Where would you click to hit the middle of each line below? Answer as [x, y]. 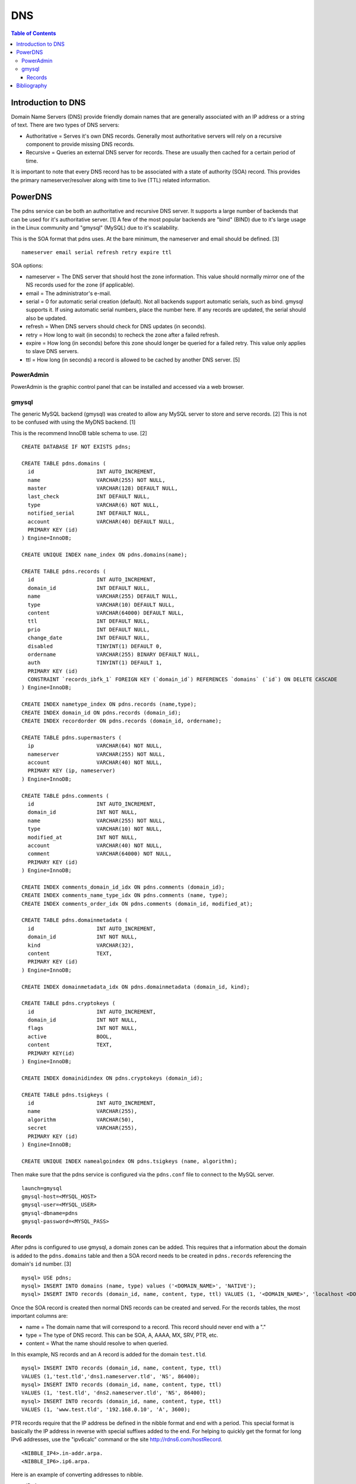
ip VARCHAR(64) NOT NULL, [95, 746]
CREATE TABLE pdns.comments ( [66, 796]
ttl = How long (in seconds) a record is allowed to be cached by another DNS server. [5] [133, 360]
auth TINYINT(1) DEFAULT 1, [95, 663]
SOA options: [27, 266]
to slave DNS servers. [52, 351]
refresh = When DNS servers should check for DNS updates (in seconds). [116, 326]
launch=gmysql [42, 1188]
